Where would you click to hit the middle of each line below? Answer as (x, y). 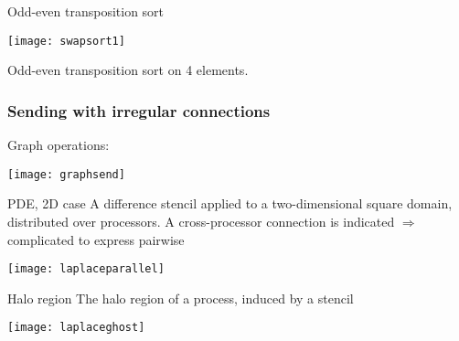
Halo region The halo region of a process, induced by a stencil (181, 298)
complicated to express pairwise (96, 239)
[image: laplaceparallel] (86, 269)
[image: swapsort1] (66, 41)
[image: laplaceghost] (76, 328)
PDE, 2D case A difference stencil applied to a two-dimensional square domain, (230, 203)
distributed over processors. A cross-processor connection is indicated (201, 221)
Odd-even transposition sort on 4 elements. (128, 70)
